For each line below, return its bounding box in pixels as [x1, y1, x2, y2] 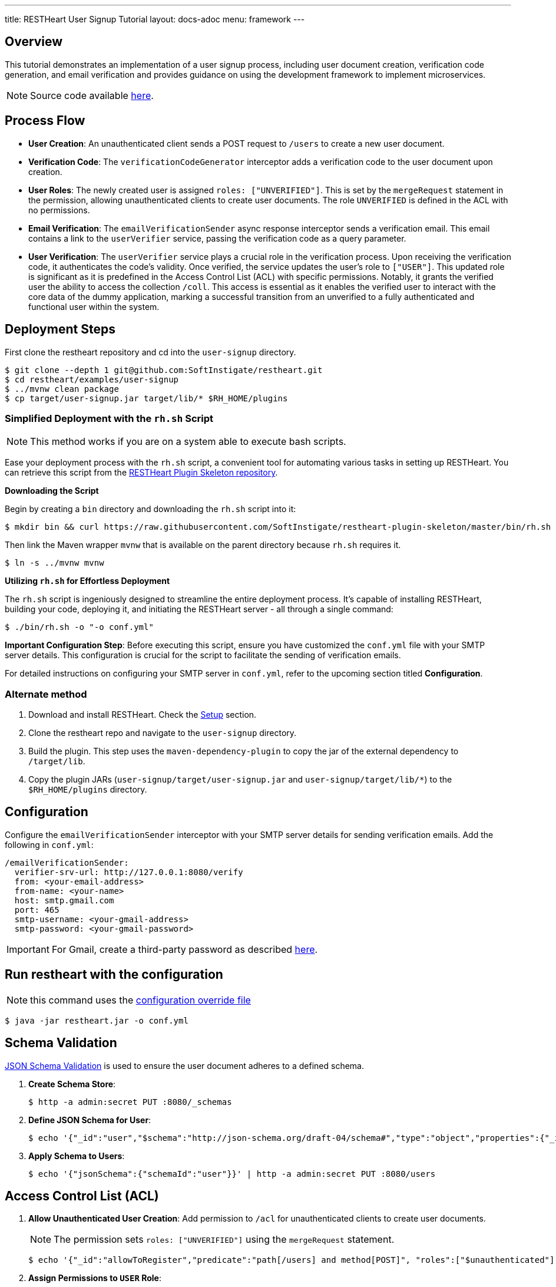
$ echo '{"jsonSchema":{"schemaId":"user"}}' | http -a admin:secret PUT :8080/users [28, 1169, 436, 1179]
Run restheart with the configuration [5, 967, 223, 982]
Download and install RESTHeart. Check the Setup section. [28, 709, 257, 720]
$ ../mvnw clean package [5, 384, 119, 394]
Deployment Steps [5, 322, 115, 337]
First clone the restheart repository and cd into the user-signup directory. [5, 346, 296, 357]
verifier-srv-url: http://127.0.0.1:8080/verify [14, 867, 243, 877]
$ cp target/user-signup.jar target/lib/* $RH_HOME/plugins [5, 393, 288, 403]
